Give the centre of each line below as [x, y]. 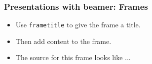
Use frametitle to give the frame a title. [78, 25]
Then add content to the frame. [63, 41]
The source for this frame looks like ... [73, 57]
